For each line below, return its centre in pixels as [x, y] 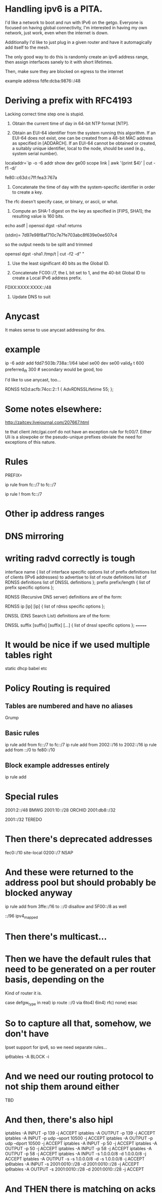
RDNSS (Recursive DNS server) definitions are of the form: [64, 596]
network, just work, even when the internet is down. [57, 33]
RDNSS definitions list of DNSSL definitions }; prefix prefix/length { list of [78, 582]
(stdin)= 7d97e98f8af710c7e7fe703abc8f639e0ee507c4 [61, 235]
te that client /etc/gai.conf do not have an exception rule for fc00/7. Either [78, 432]
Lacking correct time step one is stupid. [45, 114]
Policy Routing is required [58, 688]
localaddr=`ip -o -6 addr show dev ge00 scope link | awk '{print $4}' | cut [79, 163]
